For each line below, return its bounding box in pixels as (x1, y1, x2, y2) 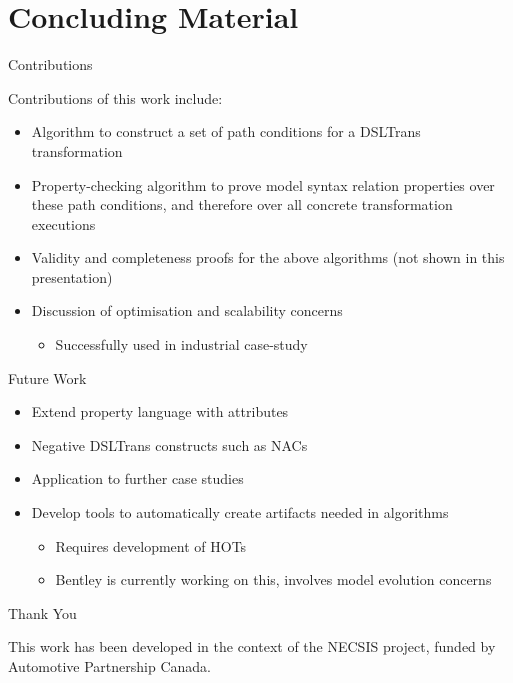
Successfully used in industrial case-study (55, 334, 308, 355)
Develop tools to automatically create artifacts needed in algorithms (31, 502, 449, 523)
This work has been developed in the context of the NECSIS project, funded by (8, 636, 496, 657)
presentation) (31, 266, 113, 287)
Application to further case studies (31, 468, 244, 489)
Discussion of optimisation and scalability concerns (31, 300, 343, 321)
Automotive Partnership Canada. (8, 656, 211, 676)
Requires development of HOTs (55, 535, 247, 556)
